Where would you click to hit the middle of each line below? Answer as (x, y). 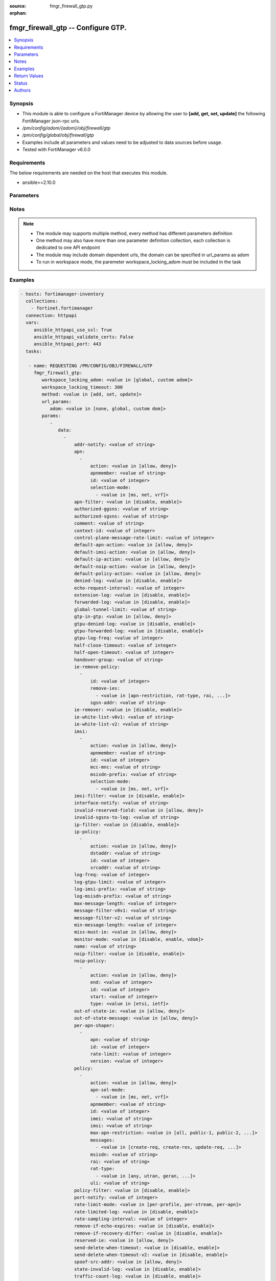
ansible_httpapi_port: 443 (67, 344)
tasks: (34, 351)
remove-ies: (105, 688)
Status (21, 83)
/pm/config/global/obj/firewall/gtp (58, 135)
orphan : (18, 13)
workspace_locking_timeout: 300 (82, 387)
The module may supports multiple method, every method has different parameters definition (134, 233)
